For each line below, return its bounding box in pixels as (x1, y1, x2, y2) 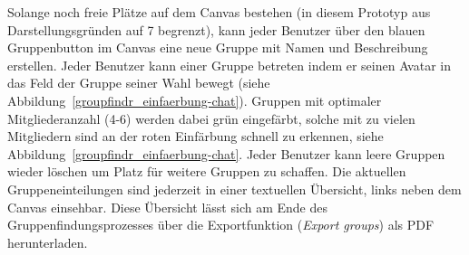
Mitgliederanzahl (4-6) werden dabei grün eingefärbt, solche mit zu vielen (7, 109, 415, 127)
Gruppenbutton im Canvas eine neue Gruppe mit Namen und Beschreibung (7, 38, 428, 57)
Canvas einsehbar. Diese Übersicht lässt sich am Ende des (7, 197, 327, 216)
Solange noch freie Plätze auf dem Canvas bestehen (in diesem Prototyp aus (7, 3, 431, 21)
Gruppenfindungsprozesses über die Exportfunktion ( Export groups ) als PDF (7, 215, 435, 234)
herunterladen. (7, 232, 88, 251)
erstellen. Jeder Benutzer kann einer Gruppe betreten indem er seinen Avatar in (7, 55, 452, 74)
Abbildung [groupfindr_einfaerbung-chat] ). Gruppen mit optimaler (7, 90, 382, 109)
